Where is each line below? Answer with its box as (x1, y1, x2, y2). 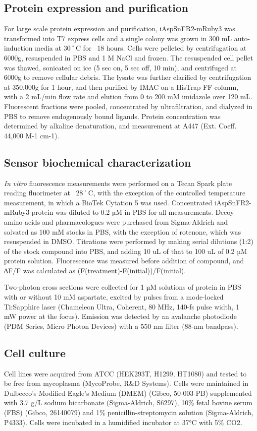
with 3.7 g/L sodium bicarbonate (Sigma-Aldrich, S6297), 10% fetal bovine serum (4, 397, 253, 408)
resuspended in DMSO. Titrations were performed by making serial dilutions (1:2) (4, 236, 254, 246)
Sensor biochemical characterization (4, 154, 191, 170)
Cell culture (4, 345, 66, 360)
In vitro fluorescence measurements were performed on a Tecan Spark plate (4, 178, 232, 188)
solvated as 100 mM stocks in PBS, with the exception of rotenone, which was (4, 226, 241, 237)
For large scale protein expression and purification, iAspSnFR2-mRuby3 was (4, 23, 235, 34)
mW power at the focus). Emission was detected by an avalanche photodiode (4, 311, 237, 321)
